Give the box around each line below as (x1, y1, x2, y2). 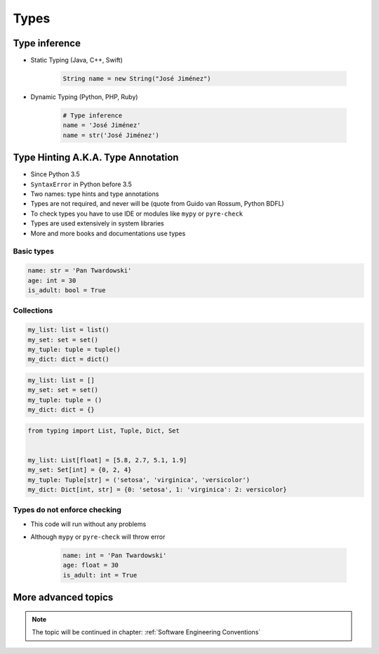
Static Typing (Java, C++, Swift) (30, 56, 123, 65)
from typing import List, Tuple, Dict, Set (27, 426, 180, 435)
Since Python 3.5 (30, 170, 80, 178)
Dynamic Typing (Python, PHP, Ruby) (30, 93, 138, 101)
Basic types (13, 247, 54, 256)
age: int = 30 (27, 276, 77, 285)
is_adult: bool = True (27, 286, 106, 294)
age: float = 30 (62, 561, 119, 569)
